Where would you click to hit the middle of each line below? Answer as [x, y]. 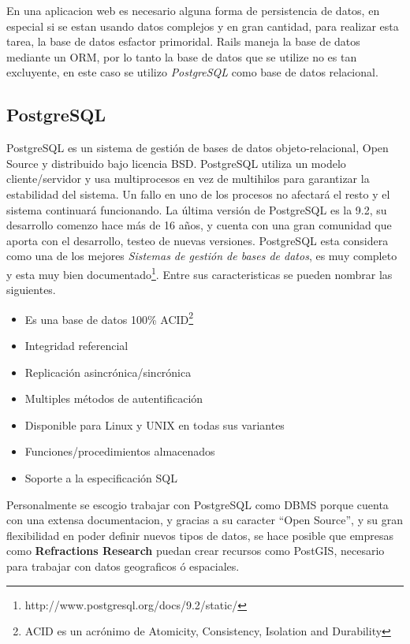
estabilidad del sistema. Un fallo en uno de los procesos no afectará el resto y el [198, 194]
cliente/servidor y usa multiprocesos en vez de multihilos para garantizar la [188, 179]
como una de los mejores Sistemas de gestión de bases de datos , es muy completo [202, 256]
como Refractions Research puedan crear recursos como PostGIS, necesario [196, 551]
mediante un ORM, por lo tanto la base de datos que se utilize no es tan [182, 56]
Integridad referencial [76, 346]
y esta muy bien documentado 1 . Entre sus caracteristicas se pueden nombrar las [199, 273]
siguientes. [31, 290]
